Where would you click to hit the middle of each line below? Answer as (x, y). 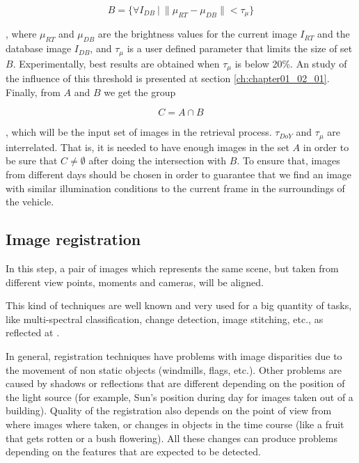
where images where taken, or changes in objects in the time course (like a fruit (175, 424)
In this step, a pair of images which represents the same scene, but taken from (172, 268)
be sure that (32, 160)
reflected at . (33, 332)
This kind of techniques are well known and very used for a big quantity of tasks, (179, 305)
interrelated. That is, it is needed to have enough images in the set (147, 147)
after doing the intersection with (158, 160)
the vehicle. (30, 202)
